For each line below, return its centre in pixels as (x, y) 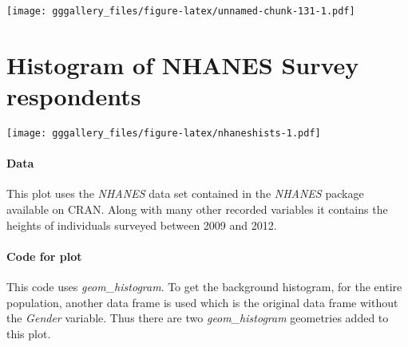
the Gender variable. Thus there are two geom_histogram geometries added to (198, 318)
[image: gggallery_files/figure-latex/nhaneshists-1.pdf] (164, 133)
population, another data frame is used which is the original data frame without (202, 302)
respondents (74, 96)
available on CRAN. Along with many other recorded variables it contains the (197, 209)
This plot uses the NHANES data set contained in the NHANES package (185, 193)
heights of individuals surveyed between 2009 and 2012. (142, 225)
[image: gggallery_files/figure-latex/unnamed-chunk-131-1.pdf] (181, 11)
